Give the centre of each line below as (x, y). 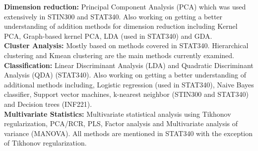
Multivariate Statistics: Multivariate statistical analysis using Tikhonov (118, 113)
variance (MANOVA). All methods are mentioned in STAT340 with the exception (129, 133)
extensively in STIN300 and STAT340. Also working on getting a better (113, 16)
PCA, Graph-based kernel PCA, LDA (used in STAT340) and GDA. (108, 36)
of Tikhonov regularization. (45, 143)
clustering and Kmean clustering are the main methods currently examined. (119, 55)
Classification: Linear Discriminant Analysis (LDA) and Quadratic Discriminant (129, 65)
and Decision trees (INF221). (48, 104)
